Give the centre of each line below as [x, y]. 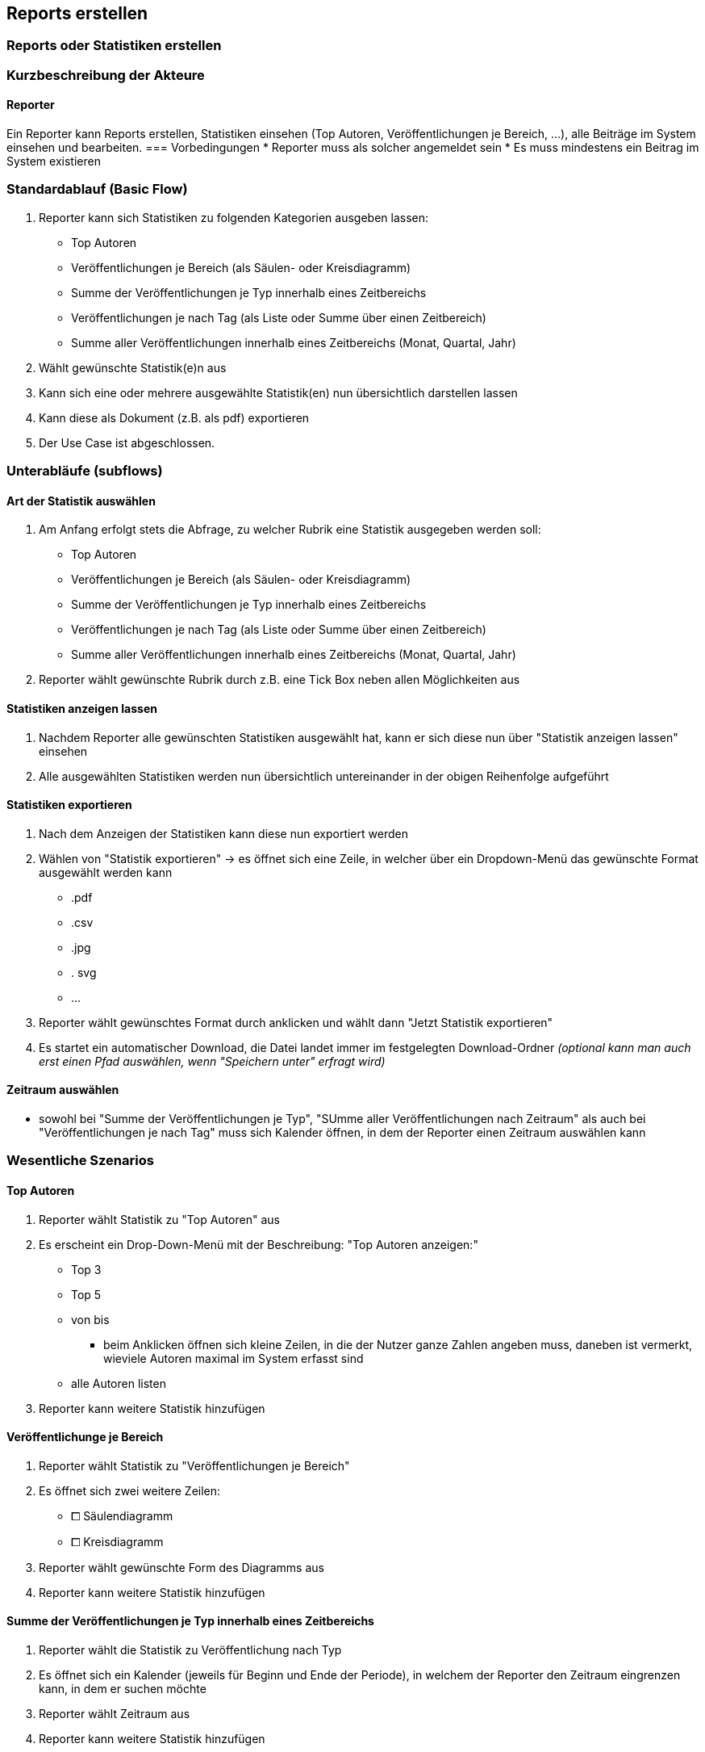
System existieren [54, 161]
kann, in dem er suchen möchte [123, 1689]
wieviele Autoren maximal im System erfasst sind [234, 1358]
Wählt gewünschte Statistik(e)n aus [133, 367]
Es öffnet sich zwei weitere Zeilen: [130, 1490]
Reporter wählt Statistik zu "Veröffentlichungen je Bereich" [194, 1465]
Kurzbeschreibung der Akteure [106, 75]
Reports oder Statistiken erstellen [114, 46]
